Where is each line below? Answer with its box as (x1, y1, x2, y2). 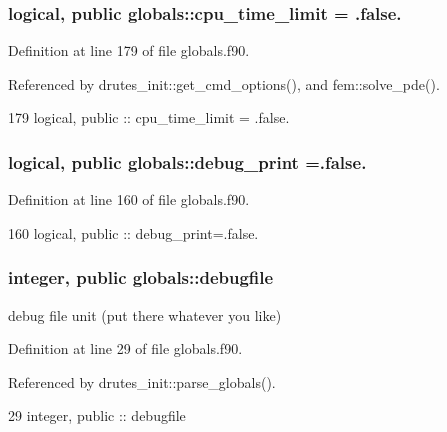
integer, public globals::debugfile (8, 265, 274, 290)
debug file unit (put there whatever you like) (8, 304, 282, 325)
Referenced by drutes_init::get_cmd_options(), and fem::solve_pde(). (8, 73, 440, 94)
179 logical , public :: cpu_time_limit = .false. (8, 107, 290, 128)
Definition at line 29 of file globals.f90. (8, 338, 243, 359)
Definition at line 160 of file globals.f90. (8, 189, 250, 210)
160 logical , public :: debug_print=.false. (8, 222, 259, 243)
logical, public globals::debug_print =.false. (8, 149, 367, 174)
